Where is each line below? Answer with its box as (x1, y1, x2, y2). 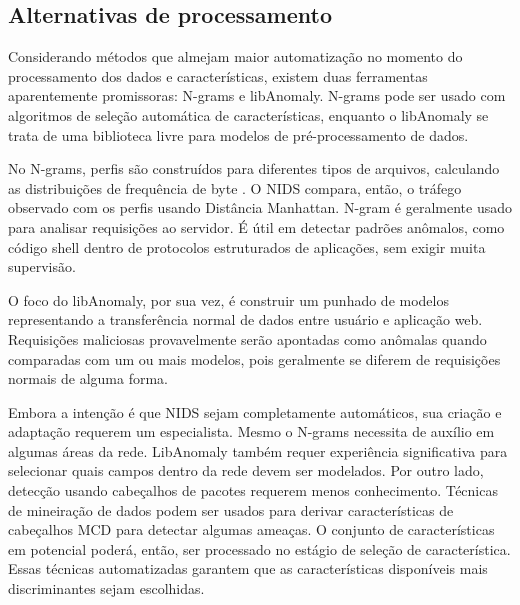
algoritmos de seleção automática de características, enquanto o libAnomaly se (8, 104, 489, 125)
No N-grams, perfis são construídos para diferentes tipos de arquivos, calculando (8, 158, 500, 179)
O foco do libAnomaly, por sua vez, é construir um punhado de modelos (8, 289, 449, 310)
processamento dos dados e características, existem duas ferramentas (8, 65, 428, 86)
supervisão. (8, 256, 76, 277)
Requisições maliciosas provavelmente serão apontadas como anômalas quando (8, 328, 487, 349)
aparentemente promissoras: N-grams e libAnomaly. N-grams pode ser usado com (8, 85, 506, 106)
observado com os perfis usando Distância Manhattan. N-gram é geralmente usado (8, 197, 513, 218)
